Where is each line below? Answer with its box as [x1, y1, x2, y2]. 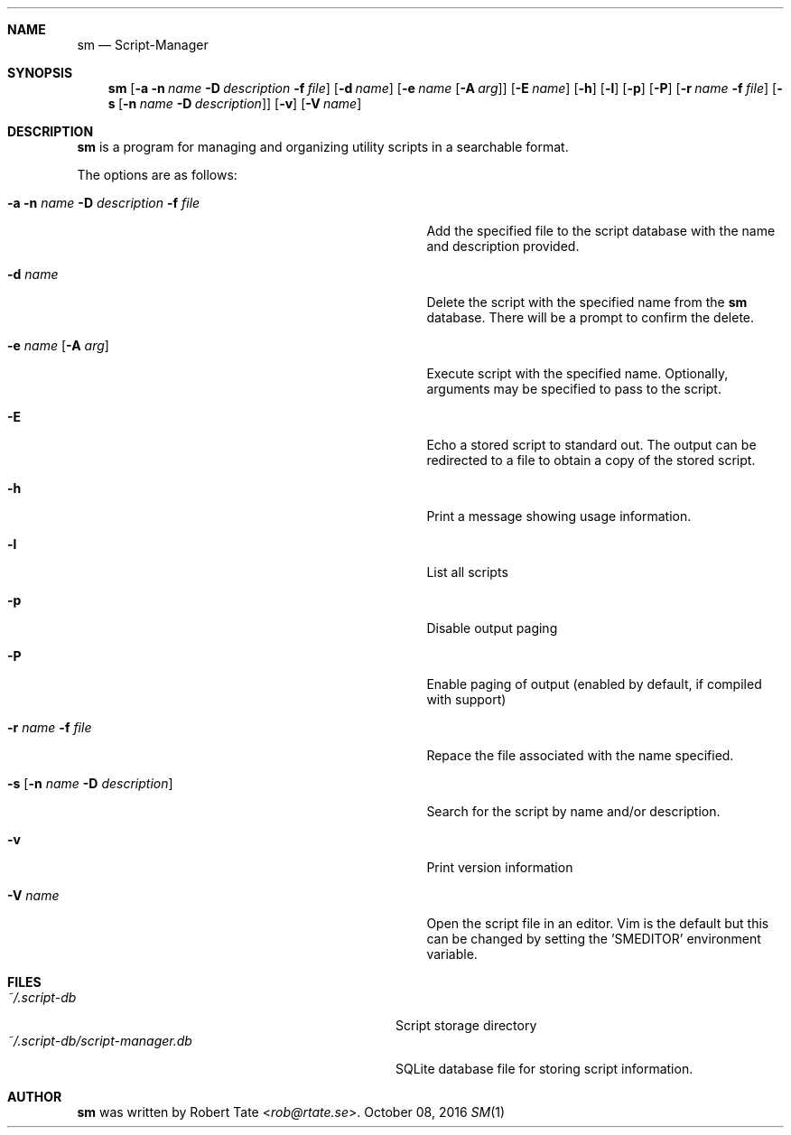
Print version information [426, 860, 573, 875]
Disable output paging [426, 620, 558, 636]
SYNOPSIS [7, 65, 73, 80]
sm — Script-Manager [77, 37, 209, 52]
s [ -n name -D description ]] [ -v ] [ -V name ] [107, 96, 362, 111]
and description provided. [426, 238, 580, 254]
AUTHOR [7, 1089, 62, 1104]
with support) [426, 692, 507, 707]
